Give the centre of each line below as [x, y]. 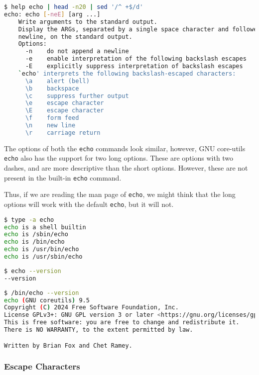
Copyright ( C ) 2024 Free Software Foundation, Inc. [91, 308]
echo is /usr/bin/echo [42, 249]
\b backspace [52, 88]
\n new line [50, 125]
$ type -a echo [29, 220]
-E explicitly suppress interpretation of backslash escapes [134, 66]
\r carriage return [63, 133]
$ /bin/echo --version [42, 293]
